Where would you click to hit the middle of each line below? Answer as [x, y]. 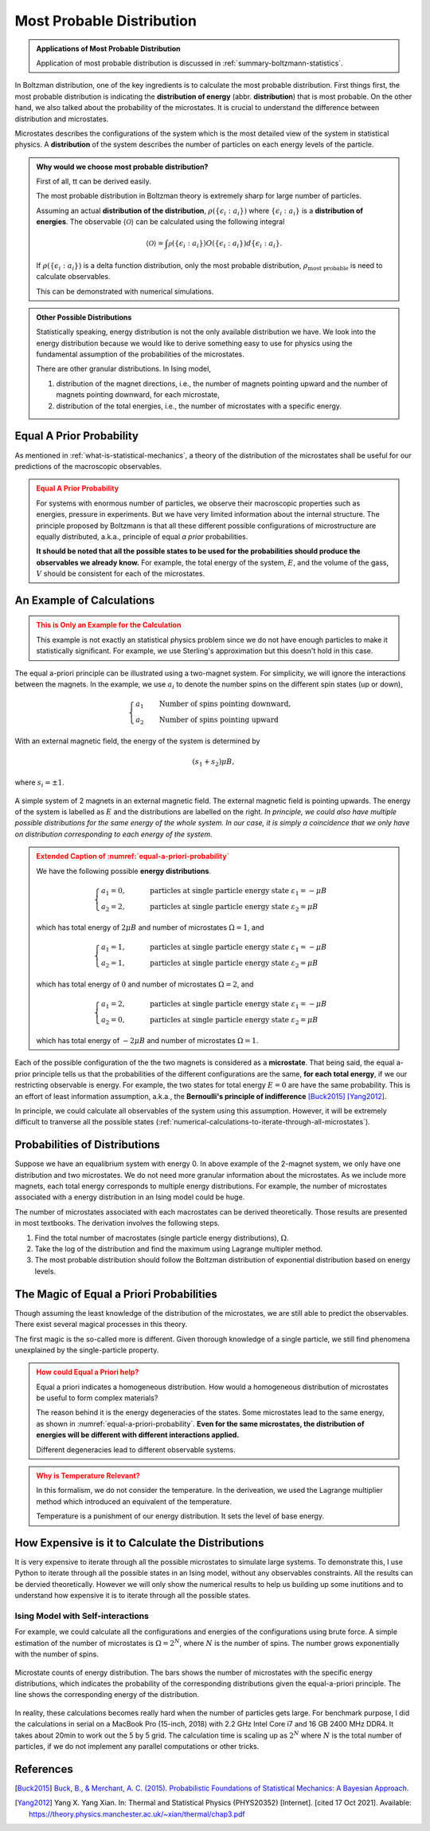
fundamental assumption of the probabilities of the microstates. [140, 354]
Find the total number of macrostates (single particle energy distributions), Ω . [162, 1238]
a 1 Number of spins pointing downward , [213, 705]
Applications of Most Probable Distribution [108, 49]
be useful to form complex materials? [97, 1398]
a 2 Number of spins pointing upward [207, 720]
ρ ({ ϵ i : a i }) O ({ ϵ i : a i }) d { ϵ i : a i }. [225, 244]
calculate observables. [73, 277]
